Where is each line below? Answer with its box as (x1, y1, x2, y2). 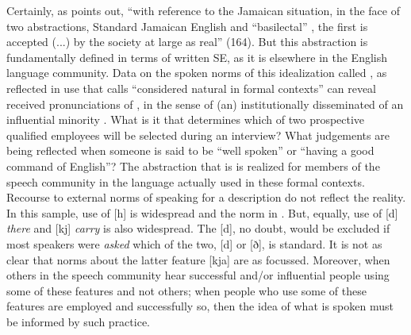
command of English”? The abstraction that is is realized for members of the (6, 157, 380, 174)
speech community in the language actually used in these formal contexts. (6, 173, 365, 190)
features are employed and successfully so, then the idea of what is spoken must (6, 298, 394, 314)
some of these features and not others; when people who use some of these (6, 282, 367, 298)
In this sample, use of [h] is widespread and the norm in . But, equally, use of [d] (6, 204, 398, 221)
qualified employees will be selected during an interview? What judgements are (6, 126, 390, 143)
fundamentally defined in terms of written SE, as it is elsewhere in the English (6, 48, 388, 65)
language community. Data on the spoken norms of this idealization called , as (6, 64, 387, 81)
